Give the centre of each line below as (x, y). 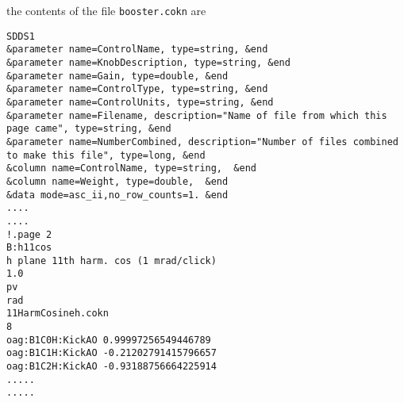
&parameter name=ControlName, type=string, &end (137, 50)
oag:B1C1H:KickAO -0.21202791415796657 (112, 353)
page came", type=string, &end (89, 129)
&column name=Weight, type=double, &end (117, 181)
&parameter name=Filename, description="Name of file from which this (197, 115)
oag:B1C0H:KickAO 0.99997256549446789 (109, 340)
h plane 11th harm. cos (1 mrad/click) (112, 260)
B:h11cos (29, 248)
